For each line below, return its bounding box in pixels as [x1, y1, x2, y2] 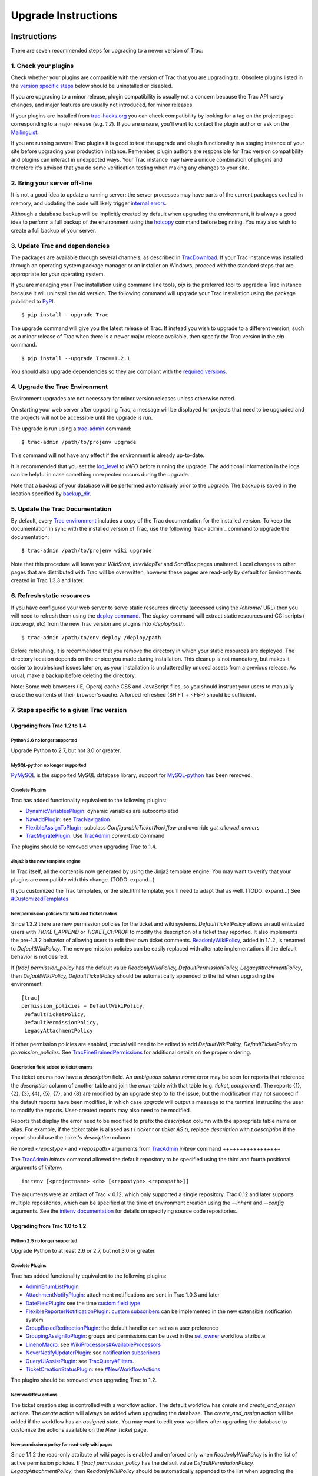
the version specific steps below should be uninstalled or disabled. [11, 82, 173, 89]
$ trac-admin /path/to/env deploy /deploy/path [21, 634, 161, 641]
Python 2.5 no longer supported [11, 1237, 78, 1244]
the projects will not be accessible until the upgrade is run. [11, 414, 153, 422]
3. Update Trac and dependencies [11, 241, 110, 250]
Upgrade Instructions [11, 9, 118, 22]
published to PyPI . [11, 298, 55, 305]
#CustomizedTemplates [11, 895, 69, 903]
